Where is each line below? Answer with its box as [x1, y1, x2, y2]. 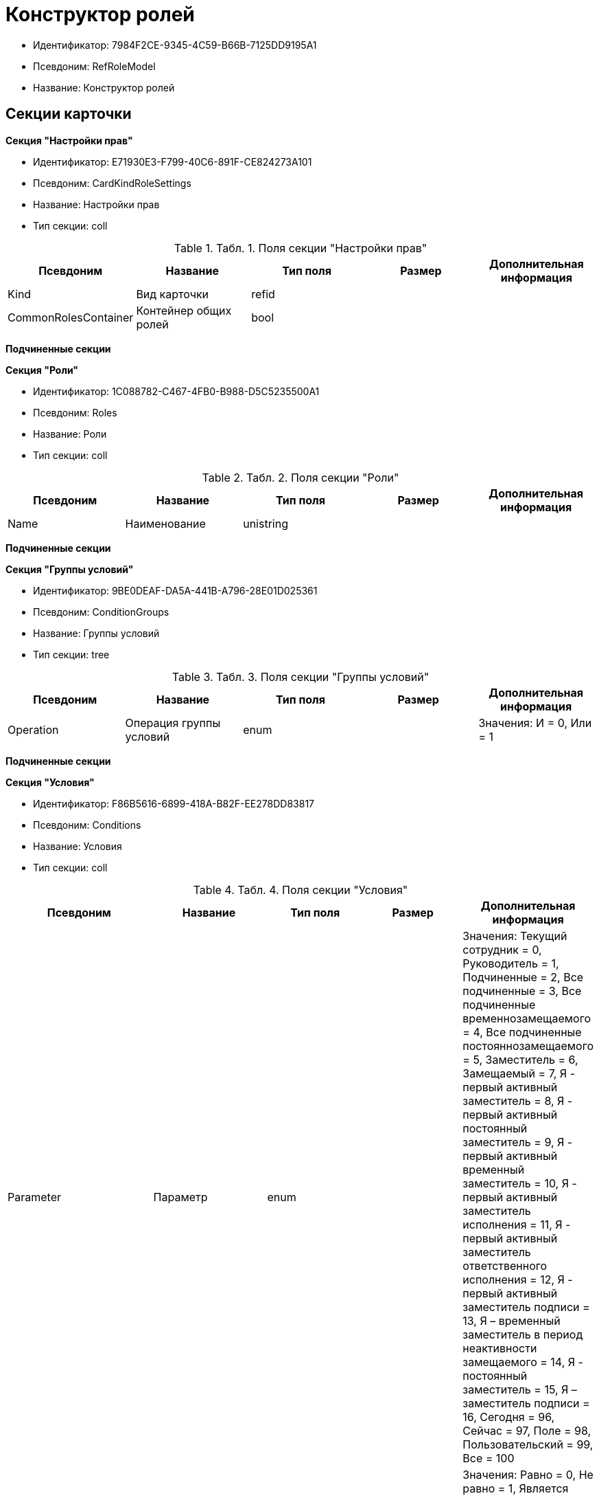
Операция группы [125, 715, 221, 730]
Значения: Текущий [462, 928, 567, 943]
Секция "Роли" [5, 364, 79, 376]
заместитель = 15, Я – [462, 1382, 577, 1396]
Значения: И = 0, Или [478, 715, 592, 730]
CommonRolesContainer [8, 310, 134, 324]
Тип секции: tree [33, 648, 110, 660]
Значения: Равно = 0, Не [462, 1467, 594, 1482]
